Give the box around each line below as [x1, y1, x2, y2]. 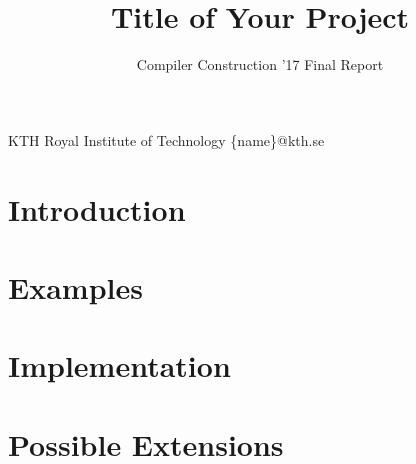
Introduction [8, 188, 186, 229]
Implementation [8, 345, 231, 386]
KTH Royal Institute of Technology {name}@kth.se [8, 129, 325, 150]
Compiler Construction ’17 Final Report [136, 54, 384, 75]
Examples [8, 266, 143, 307]
